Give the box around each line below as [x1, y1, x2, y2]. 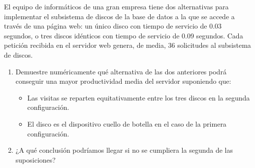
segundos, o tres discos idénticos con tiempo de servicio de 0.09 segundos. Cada [4, 30, 243, 40]
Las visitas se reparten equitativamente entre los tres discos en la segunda [27, 92, 250, 102]
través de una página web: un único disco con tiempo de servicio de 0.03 [4, 21, 222, 31]
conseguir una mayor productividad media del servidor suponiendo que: [15, 76, 231, 86]
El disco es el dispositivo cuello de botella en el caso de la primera [27, 118, 226, 129]
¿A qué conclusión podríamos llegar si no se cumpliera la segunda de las [15, 145, 233, 155]
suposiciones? [15, 154, 56, 165]
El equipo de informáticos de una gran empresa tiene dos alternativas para [4, 1, 229, 11]
